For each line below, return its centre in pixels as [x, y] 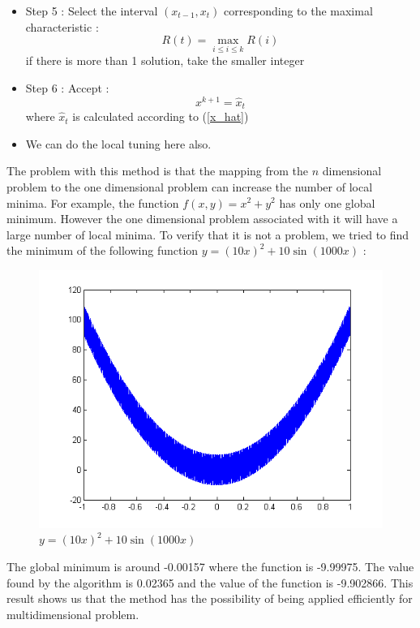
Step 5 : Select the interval [92, 11]
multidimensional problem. [73, 614]
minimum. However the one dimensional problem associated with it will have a [202, 219]
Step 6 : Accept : [67, 88]
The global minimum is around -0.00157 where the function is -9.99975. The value [210, 567]
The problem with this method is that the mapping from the [158, 171]
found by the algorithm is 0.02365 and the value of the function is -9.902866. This [210, 582]
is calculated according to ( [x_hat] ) [161, 116]
